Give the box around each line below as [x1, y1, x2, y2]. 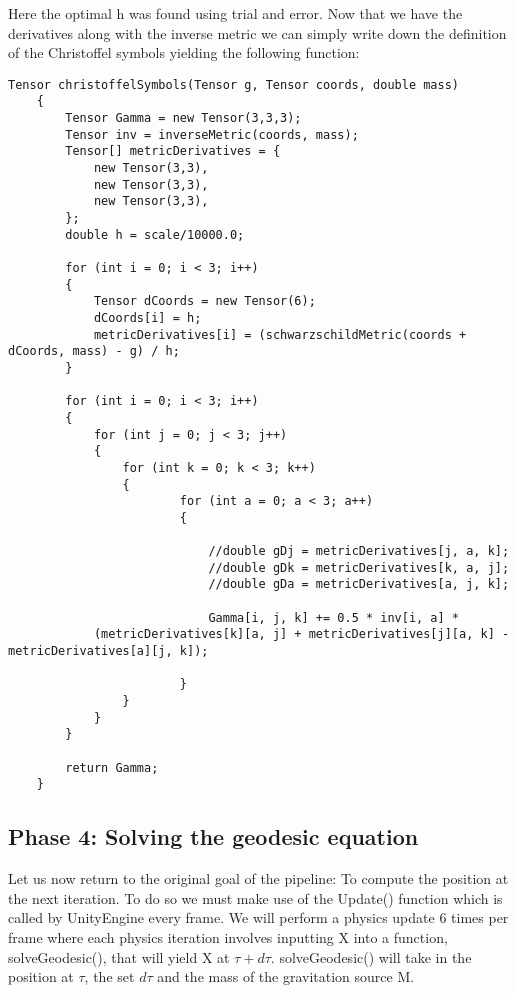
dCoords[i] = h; [93, 310, 202, 325]
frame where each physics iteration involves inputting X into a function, [8, 926, 448, 947]
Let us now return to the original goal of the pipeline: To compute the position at [8, 868, 509, 889]
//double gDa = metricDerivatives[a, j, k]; [208, 577, 510, 592]
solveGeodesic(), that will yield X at [8, 946, 230, 967]
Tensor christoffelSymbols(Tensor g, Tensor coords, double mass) [8, 77, 460, 92]
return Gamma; [65, 760, 159, 775]
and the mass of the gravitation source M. [157, 966, 415, 987]
